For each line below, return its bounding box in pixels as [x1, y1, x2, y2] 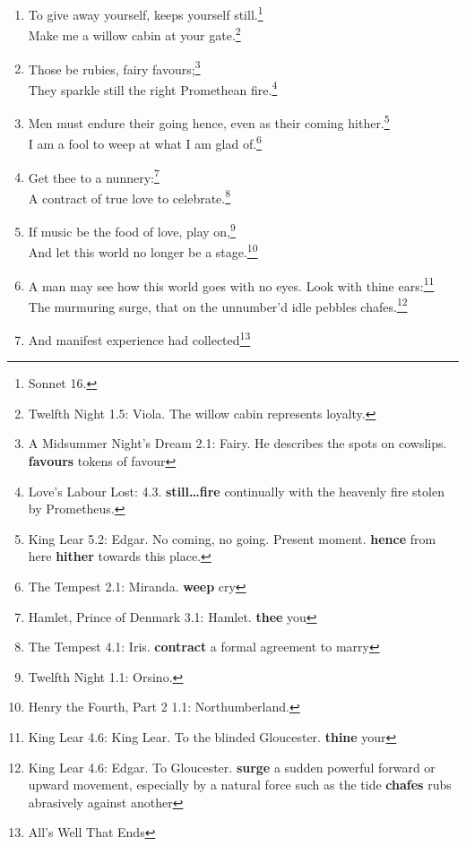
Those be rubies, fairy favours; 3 [28, 56, 201, 78]
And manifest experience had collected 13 [28, 328, 251, 349]
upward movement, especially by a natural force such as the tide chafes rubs [28, 775, 452, 794]
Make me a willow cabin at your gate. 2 [28, 23, 241, 44]
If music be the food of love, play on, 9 [28, 220, 236, 240]
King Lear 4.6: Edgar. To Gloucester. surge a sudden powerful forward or [28, 757, 436, 776]
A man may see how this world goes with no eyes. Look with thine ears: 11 [28, 273, 435, 295]
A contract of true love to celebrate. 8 [28, 186, 231, 207]
